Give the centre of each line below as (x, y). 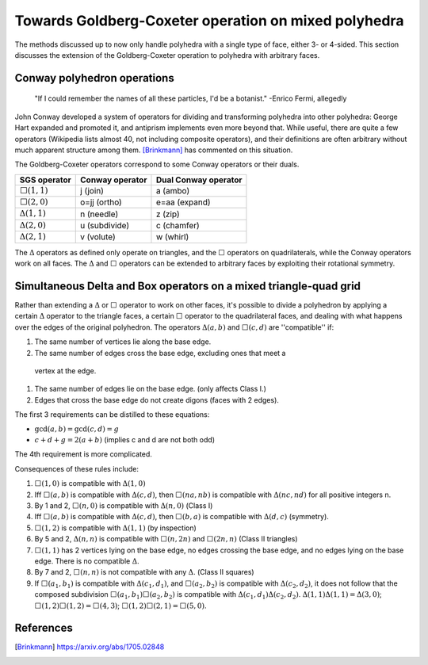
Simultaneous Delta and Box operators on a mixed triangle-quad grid (187, 286)
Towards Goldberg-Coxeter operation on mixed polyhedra (209, 21)
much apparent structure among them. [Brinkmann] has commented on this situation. (154, 150)
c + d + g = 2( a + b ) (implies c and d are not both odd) (125, 440)
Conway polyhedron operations (94, 78)
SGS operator (45, 180)
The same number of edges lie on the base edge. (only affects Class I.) (151, 389)
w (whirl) (172, 237)
